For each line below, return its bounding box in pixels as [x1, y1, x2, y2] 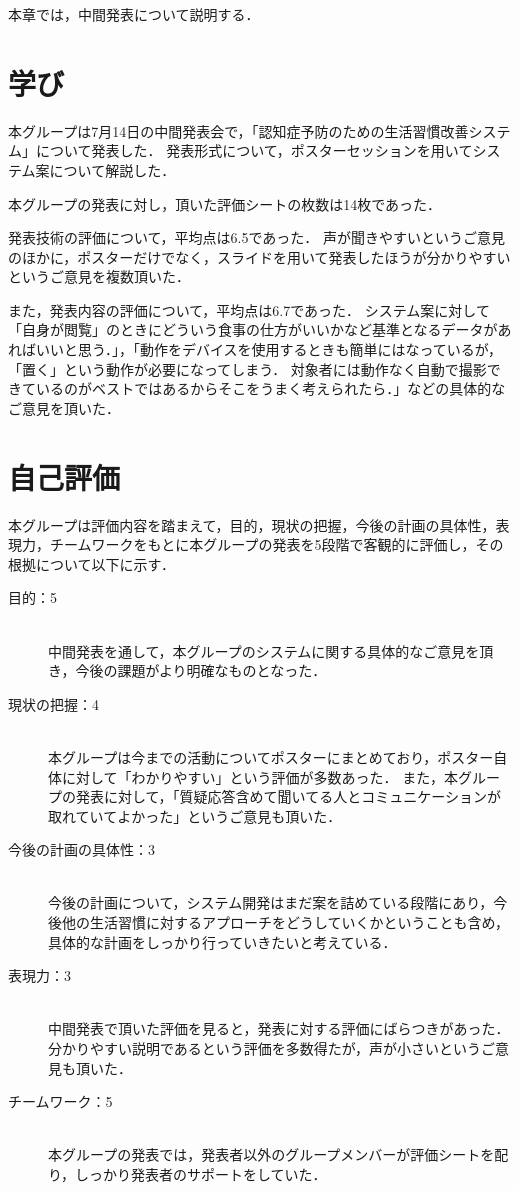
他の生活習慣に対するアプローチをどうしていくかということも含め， [61, 912, 509, 933]
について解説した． [49, 159, 176, 180]
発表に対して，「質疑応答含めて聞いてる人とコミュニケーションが [75, 786, 501, 807]
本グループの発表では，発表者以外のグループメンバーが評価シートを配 [48, 1144, 509, 1165]
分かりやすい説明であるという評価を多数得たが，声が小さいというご [48, 1038, 496, 1059]
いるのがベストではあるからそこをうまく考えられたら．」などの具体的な [35, 378, 506, 399]
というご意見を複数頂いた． [8, 266, 190, 287]
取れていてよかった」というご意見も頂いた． [48, 805, 342, 826]
